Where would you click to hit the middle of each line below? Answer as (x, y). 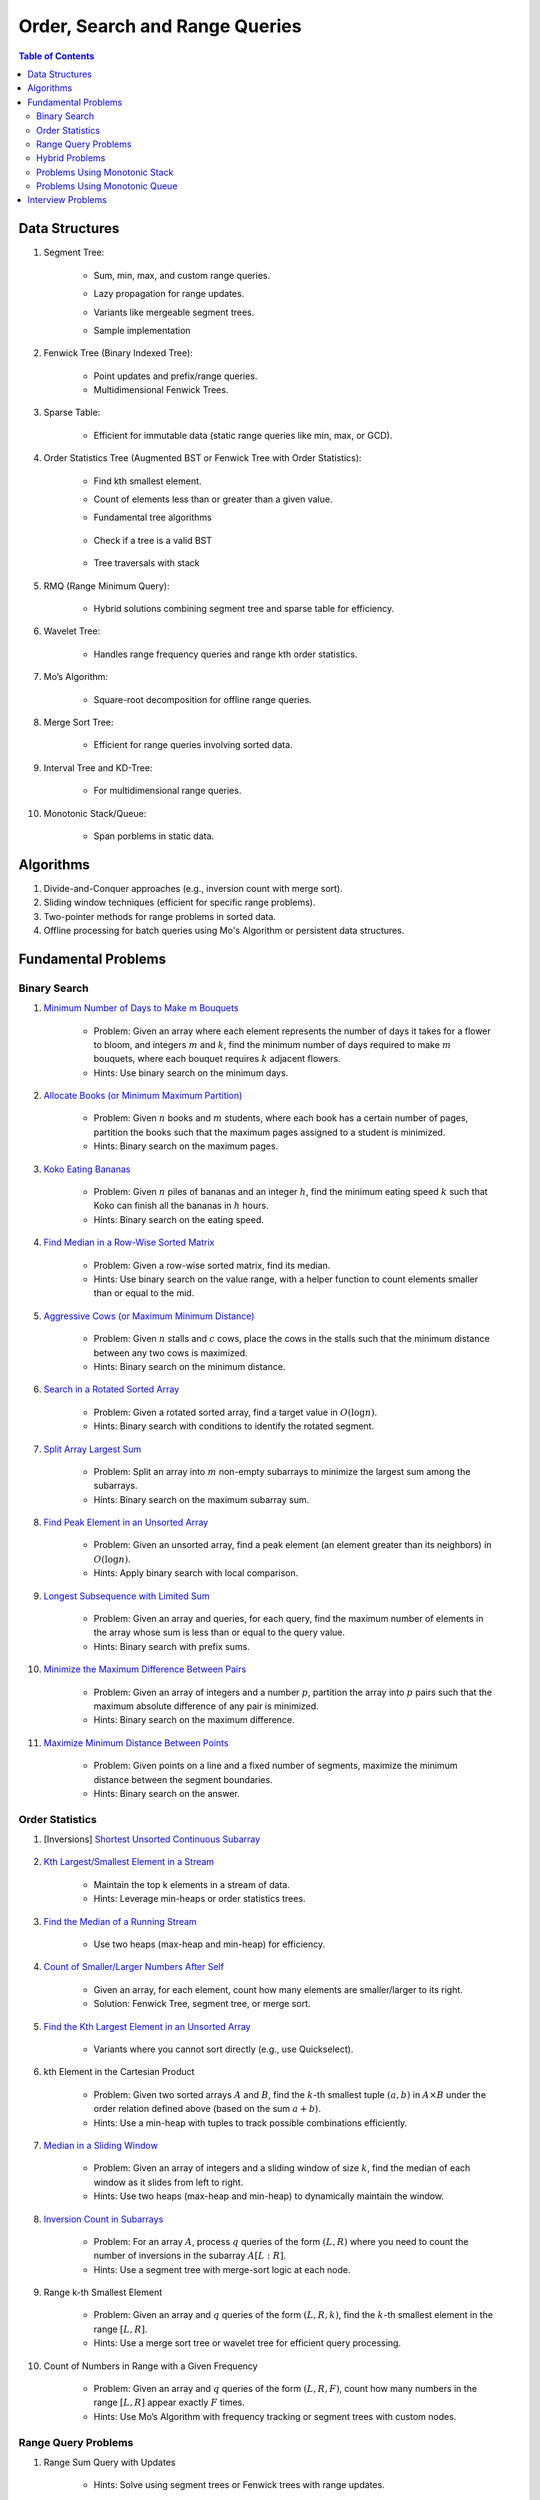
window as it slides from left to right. (168, 2182)
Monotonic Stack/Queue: (95, 813)
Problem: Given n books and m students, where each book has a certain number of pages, (281, 1118)
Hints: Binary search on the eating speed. (179, 1219)
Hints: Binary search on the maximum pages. (186, 1146)
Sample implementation (142, 330)
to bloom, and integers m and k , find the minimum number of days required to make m (272, 1044)
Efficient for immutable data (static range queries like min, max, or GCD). (243, 435)
